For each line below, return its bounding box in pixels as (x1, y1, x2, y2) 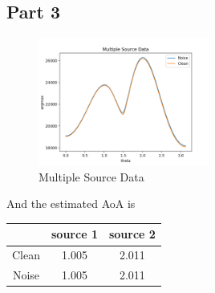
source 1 (51, 226, 98, 242)
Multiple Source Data (39, 168, 144, 185)
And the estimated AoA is (6, 195, 136, 212)
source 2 (108, 226, 156, 242)
